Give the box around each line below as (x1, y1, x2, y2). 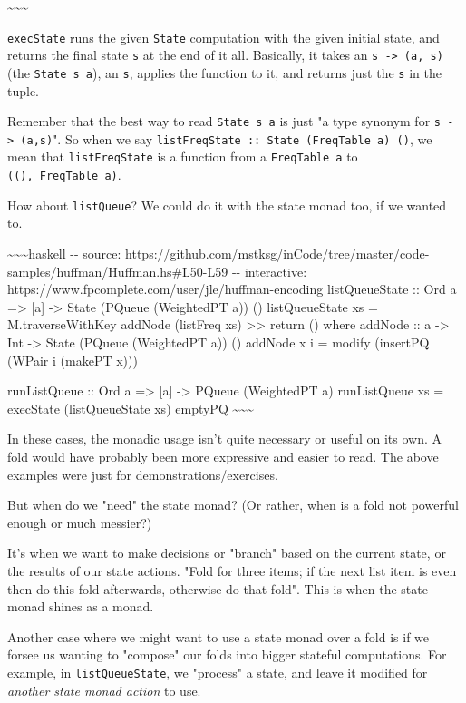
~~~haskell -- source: (7, 244, 121, 263)
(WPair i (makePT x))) (7, 350, 138, 369)
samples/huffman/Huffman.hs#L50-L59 (7, 261, 228, 280)
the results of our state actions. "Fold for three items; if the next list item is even (7, 561, 457, 580)
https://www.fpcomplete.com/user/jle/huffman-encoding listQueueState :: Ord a (7, 279, 457, 298)
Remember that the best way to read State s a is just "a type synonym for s (7, 112, 441, 131)
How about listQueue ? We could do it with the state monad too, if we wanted (7, 195, 447, 214)
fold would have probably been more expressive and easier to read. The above (7, 446, 439, 465)
